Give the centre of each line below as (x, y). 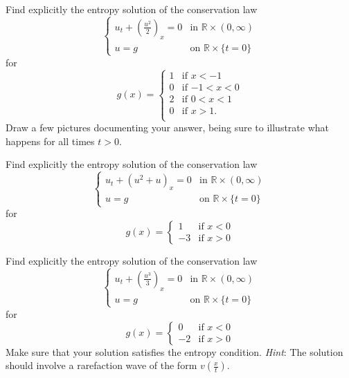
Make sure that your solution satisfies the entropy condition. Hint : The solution (174, 351)
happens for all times (50, 141)
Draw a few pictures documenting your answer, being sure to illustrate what (168, 127)
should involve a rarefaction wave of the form (101, 365)
